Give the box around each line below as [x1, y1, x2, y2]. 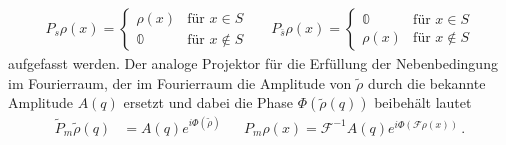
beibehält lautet [374, 92, 472, 113]
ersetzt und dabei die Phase [123, 92, 294, 113]
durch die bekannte [367, 72, 486, 93]
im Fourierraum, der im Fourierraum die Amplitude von [8, 72, 352, 93]
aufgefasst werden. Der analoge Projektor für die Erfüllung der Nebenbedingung [8, 53, 498, 74]
